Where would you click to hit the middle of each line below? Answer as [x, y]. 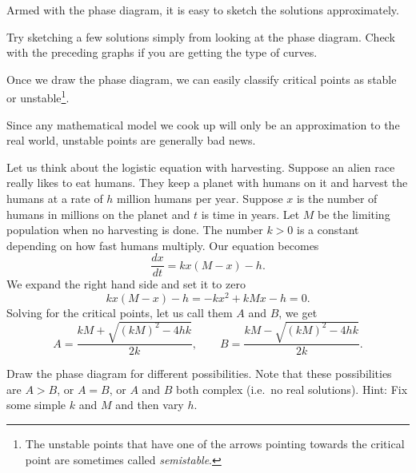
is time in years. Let [250, 214]
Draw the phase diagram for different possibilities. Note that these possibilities [199, 374]
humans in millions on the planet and [98, 214]
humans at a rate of [55, 198]
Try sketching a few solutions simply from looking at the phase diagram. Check [201, 36]
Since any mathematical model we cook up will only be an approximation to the [203, 124]
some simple [36, 405]
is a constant [328, 230]
